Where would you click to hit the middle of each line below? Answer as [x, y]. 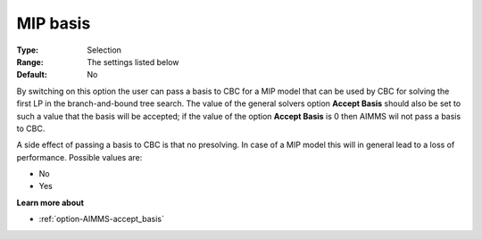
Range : [30, 62]
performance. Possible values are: [79, 157]
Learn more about [50, 202]
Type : [28, 50]
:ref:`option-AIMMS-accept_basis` [101, 219]
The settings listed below [133, 62]
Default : [32, 75]
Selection [104, 50]
